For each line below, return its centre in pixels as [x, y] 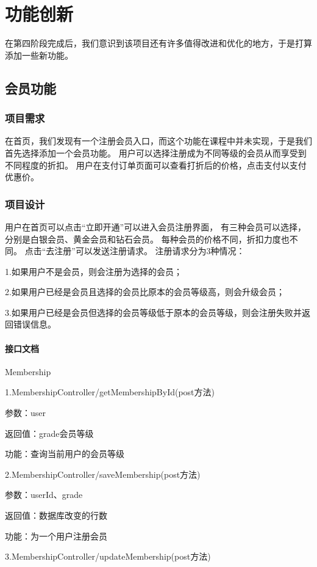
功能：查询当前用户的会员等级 [65, 454]
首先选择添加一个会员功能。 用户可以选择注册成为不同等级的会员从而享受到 [156, 152]
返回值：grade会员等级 [49, 433]
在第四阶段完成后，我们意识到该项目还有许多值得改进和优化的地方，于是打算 [158, 43]
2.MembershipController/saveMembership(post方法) [103, 474]
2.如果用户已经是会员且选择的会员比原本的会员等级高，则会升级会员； [145, 292]
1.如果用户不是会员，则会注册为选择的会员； [94, 271]
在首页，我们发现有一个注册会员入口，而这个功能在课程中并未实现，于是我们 [158, 141]
